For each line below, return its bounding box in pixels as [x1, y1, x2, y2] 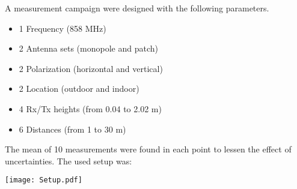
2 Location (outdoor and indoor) [19, 82, 139, 95]
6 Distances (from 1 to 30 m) [19, 122, 126, 135]
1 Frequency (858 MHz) [19, 22, 106, 34]
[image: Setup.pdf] [5, 176, 82, 185]
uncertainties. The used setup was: [5, 154, 132, 167]
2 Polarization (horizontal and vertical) [19, 62, 163, 74]
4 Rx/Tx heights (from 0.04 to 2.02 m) [19, 102, 162, 115]
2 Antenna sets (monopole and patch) [19, 42, 158, 55]
